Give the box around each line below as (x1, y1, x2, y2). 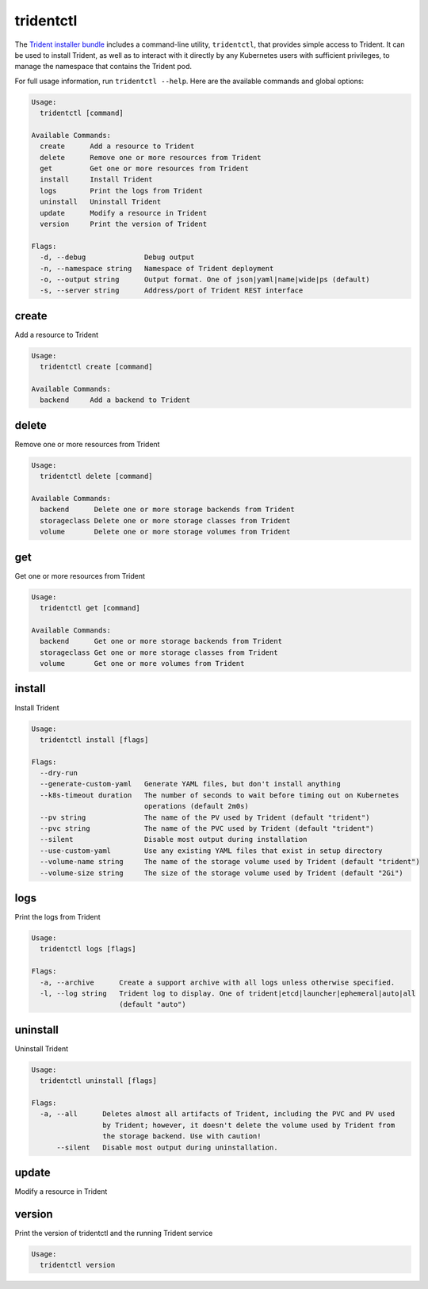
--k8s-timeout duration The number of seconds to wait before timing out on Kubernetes (40, 790, 399, 800)
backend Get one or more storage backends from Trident (40, 637, 283, 646)
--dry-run (40, 769, 78, 778)
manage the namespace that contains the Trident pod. (14, 62, 193, 71)
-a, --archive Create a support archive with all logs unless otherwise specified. (40, 977, 396, 987)
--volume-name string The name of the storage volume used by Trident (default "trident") (40, 857, 420, 866)
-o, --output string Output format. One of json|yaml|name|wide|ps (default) (40, 274, 370, 284)
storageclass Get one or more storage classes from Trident (40, 648, 278, 657)
